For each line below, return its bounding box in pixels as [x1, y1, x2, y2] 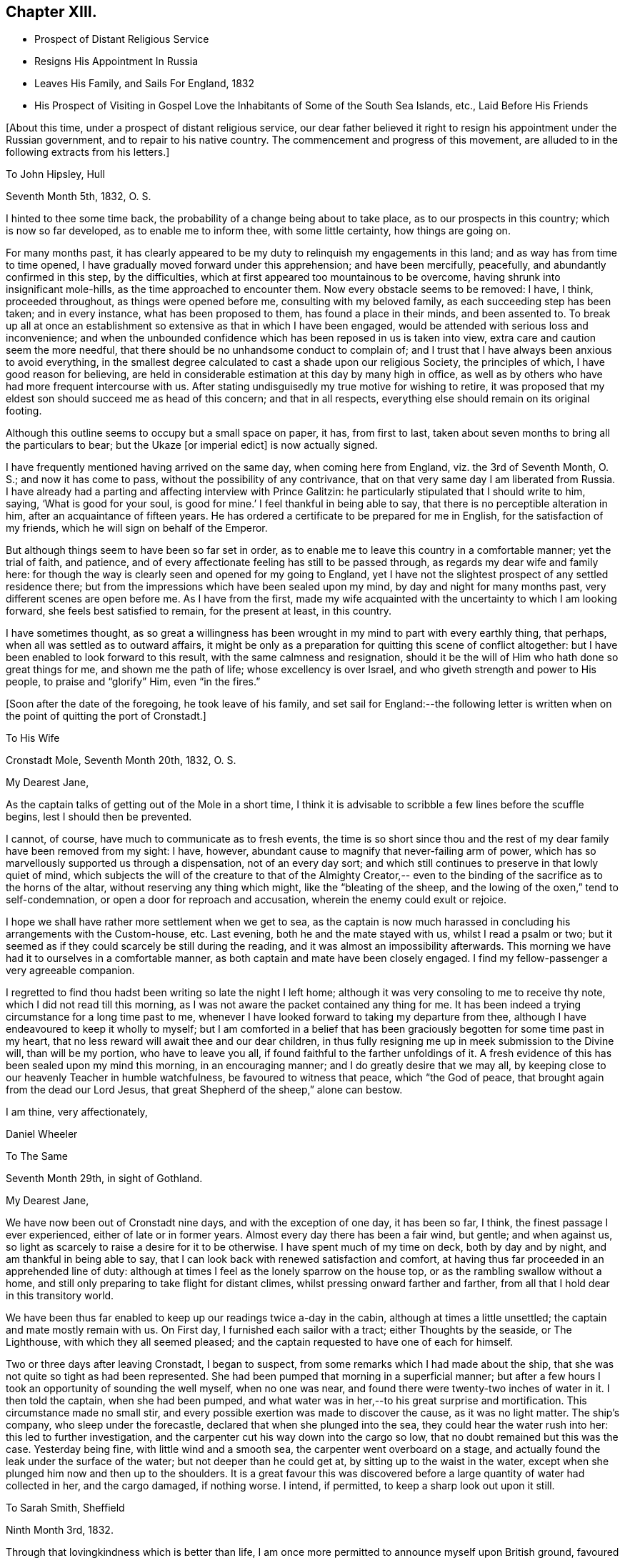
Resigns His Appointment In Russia [34, 55, 198, 68]
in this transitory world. [6, 1289, 114, 1302]
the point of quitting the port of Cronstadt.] [6, 710, 206, 723]
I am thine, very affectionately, [6, 1106, 148, 1118]
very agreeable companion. [6, 964, 135, 977]
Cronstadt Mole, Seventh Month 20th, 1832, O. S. [6, 754, 236, 767]
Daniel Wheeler [6, 1128, 78, 1141]
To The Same [6, 1150, 68, 1163]
